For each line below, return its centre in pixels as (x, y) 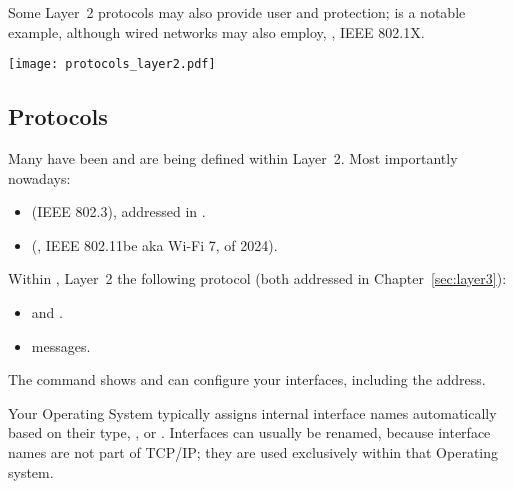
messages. (61, 345)
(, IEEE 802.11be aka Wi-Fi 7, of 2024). (154, 244)
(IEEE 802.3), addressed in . (118, 211)
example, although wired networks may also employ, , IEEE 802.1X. (216, 31)
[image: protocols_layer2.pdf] (112, 64)
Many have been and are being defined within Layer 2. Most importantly (233, 158)
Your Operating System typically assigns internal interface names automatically (252, 412)
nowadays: (39, 177)
